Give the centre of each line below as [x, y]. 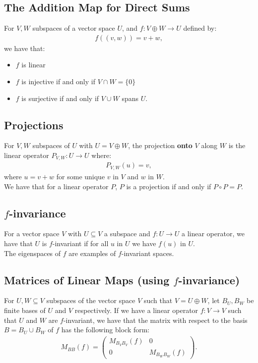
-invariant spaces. [148, 253]
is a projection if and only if [169, 186]
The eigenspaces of [32, 253]
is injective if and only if [58, 81]
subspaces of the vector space [91, 300]
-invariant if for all [80, 243]
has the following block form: [105, 330]
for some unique [81, 176]
